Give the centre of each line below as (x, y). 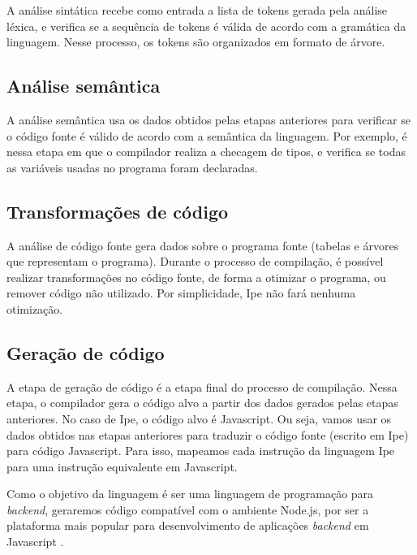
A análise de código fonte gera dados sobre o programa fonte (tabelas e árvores (203, 245)
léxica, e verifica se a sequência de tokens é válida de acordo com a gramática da (206, 26)
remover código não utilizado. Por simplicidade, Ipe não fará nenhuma (181, 293)
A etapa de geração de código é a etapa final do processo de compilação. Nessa (202, 386)
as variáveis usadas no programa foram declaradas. (132, 167)
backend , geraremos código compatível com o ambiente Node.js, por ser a (188, 509)
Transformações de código (118, 211)
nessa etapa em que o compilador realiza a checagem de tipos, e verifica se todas (206, 152)
